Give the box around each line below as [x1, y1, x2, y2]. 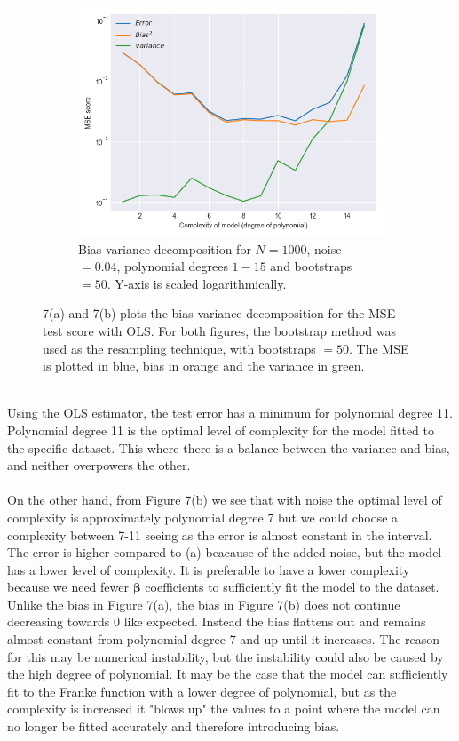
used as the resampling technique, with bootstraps [43, 339, 316, 357]
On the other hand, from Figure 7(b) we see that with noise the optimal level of [7, 490, 442, 509]
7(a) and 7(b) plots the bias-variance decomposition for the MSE [43, 304, 396, 323]
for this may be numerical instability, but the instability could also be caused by [7, 647, 444, 665]
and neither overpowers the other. [7, 456, 191, 474]
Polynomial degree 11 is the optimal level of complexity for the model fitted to [7, 420, 434, 439]
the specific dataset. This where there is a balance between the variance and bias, [7, 438, 450, 457]
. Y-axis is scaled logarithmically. [107, 274, 287, 292]
